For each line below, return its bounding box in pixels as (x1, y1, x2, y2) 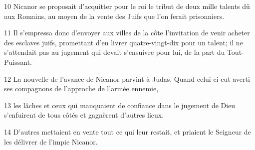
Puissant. (4, 56, 32, 67)
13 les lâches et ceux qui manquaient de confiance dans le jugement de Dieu (4, 100, 236, 110)
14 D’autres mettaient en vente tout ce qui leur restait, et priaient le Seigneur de (4, 126, 251, 137)
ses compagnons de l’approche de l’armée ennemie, (4, 83, 159, 94)
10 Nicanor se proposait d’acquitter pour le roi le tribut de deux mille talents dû (4, 1, 250, 11)
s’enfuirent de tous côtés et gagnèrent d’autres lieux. (4, 110, 164, 120)
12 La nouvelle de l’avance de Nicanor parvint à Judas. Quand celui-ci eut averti (4, 73, 250, 84)
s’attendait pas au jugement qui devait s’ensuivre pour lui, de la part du (4, 47, 225, 57)
